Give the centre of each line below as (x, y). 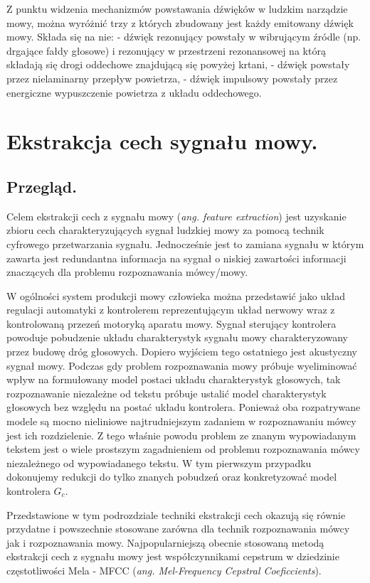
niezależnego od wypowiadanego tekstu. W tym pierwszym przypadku (159, 462)
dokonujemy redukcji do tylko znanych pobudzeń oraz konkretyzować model (172, 477)
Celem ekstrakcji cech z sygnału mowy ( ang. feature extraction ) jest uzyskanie (176, 216)
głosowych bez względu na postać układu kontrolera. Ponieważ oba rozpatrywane (184, 407)
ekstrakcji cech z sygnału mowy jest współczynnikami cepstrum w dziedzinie (173, 556)
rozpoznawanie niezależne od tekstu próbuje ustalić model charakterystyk (166, 393)
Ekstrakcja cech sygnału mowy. (162, 141)
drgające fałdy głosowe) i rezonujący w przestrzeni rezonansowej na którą (166, 50)
